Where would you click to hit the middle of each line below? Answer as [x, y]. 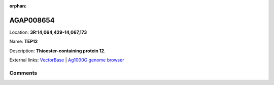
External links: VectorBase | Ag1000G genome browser [67, 60]
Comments [23, 73]
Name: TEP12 [24, 41]
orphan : [18, 6]
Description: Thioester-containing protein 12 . [58, 51]
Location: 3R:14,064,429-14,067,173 [48, 32]
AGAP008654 [32, 20]
